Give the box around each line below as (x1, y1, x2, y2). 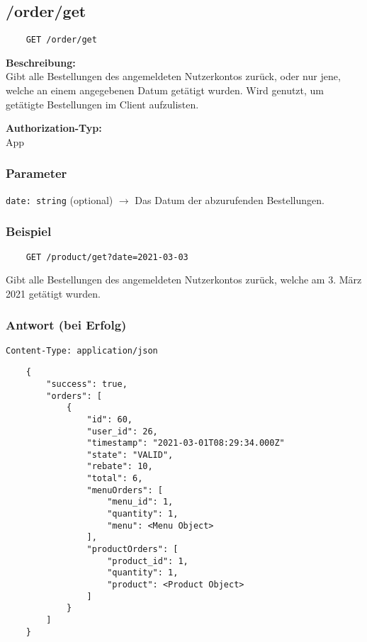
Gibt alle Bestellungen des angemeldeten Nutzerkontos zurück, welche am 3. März (6, 272, 362, 287)
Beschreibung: (6, 55, 76, 69)
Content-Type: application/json (6, 345, 158, 356)
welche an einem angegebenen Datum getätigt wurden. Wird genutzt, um (6, 83, 324, 98)
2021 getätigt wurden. (6, 286, 101, 300)
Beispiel (6, 223, 52, 240)
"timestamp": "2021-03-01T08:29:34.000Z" (86, 438, 285, 449)
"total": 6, (86, 473, 143, 484)
